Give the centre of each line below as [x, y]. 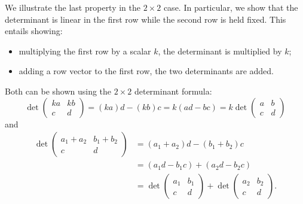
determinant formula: [173, 91]
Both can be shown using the [58, 91]
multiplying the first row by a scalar [85, 51]
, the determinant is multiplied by [220, 51]
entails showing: [34, 31]
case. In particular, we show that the [231, 7]
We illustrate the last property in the [73, 7]
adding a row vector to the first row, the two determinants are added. [146, 71]
